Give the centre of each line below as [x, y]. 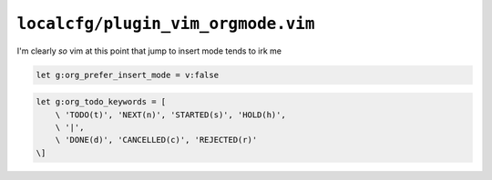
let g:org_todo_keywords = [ [101, 102]
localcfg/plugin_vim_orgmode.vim [166, 24]
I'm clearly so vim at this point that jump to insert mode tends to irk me [149, 51]
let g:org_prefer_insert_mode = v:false [127, 75]
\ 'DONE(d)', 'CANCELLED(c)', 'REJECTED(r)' [156, 140]
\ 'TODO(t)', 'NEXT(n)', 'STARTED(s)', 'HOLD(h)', [170, 115]
